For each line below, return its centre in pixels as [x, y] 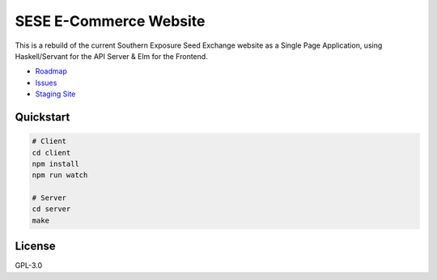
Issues [46, 83]
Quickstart [42, 117]
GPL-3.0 [29, 265]
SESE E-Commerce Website [110, 21]
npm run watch [60, 175]
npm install [56, 163]
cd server [51, 209]
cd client [51, 153]
